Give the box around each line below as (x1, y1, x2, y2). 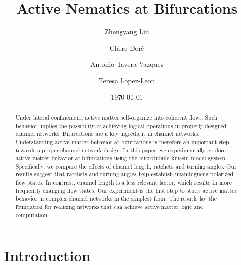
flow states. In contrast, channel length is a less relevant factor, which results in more (15, 178, 232, 187)
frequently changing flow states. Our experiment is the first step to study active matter (15, 186, 237, 194)
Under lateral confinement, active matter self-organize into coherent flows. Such (15, 113, 218, 121)
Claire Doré (109, 42, 144, 53)
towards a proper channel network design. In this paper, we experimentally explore (15, 146, 226, 154)
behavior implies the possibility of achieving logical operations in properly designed (15, 121, 227, 130)
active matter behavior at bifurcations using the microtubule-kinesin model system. (15, 154, 227, 162)
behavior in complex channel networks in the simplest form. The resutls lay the (15, 194, 217, 203)
